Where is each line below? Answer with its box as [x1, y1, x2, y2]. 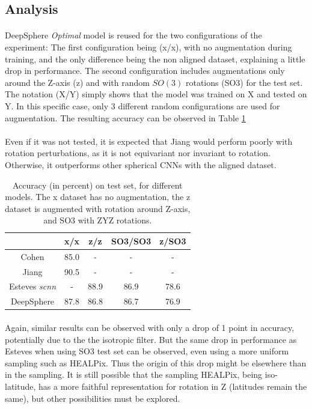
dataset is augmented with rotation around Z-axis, [5, 202, 191, 214]
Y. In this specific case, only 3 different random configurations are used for [5, 99, 280, 112]
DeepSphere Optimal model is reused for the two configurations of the [5, 29, 262, 41]
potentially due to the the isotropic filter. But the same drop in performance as [5, 333, 297, 345]
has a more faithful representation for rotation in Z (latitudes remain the [38, 380, 307, 392]
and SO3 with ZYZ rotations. [43, 214, 152, 226]
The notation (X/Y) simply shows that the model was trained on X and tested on [5, 88, 307, 100]
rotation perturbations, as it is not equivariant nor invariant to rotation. [5, 147, 271, 159]
